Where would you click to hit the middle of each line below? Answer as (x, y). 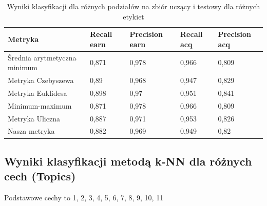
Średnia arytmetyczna (42, 57)
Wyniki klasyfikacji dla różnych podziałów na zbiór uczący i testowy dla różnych (133, 6)
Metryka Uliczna (34, 118)
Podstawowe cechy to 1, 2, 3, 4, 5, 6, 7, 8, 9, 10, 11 (84, 198)
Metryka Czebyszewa (41, 80)
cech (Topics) (40, 176)
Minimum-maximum (40, 105)
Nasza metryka (31, 131)
